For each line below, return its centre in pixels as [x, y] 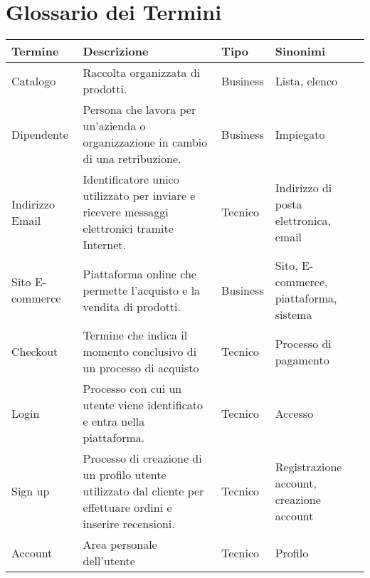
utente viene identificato [143, 405]
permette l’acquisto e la [142, 290]
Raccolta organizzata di [142, 73]
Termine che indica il [135, 335]
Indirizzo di [303, 187]
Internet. [105, 245]
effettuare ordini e [127, 508]
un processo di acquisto [141, 368]
